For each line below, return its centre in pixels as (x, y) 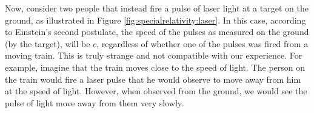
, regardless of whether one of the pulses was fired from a (202, 43)
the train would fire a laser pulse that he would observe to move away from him (153, 79)
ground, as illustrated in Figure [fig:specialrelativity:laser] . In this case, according (155, 20)
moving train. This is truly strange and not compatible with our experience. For (154, 55)
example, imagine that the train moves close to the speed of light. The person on (155, 67)
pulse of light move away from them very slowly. (94, 102)
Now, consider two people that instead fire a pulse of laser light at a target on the (157, 8)
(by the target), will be (48, 43)
